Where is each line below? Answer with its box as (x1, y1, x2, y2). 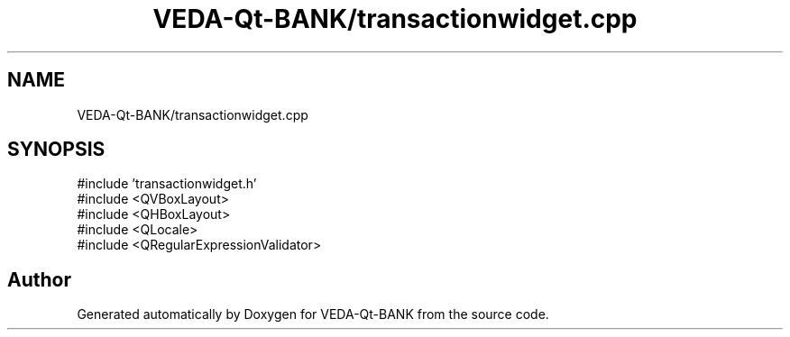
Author (7, 268, 71, 291)
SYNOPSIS (7, 138, 106, 161)
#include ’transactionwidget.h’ (77, 176, 257, 192)
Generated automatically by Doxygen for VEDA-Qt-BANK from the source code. (77, 306, 549, 323)
